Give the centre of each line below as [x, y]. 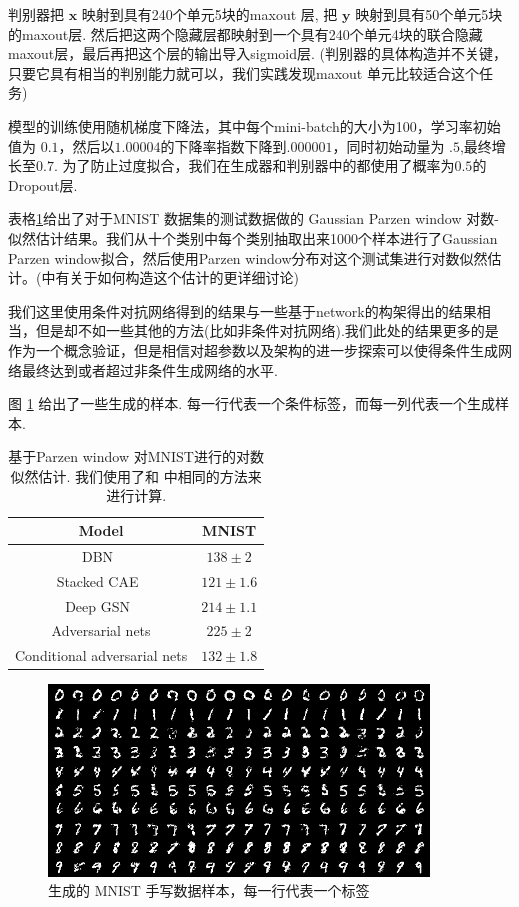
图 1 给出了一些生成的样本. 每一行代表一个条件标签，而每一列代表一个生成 [251, 403]
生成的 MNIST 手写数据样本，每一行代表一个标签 [209, 890]
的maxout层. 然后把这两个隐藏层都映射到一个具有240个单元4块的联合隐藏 [245, 33]
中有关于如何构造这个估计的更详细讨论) [170, 277]
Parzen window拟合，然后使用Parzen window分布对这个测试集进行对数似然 [248, 257]
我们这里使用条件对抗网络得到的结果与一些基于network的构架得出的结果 [242, 310]
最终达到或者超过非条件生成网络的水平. [149, 369]
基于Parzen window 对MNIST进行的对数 [136, 456]
